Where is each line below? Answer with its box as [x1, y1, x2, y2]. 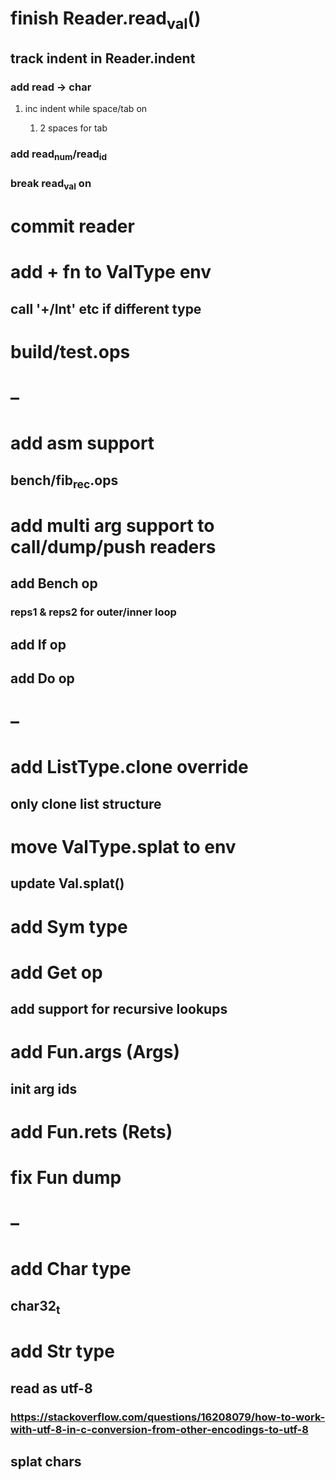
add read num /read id [10, 147, 108, 163]
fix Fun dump [10, 1167, 122, 1189]
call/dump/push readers [10, 535, 217, 558]
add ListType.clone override [10, 756, 249, 779]
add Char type [10, 1258, 132, 1281]
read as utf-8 [10, 1380, 93, 1397]
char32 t [10, 1297, 61, 1317]
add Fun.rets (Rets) [10, 1120, 173, 1143]
